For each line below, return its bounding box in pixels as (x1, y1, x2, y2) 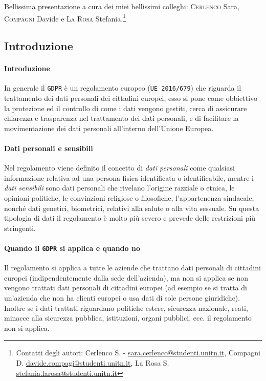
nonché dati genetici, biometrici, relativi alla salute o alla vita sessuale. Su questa (4, 202, 259, 213)
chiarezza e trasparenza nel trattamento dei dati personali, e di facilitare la (4, 113, 239, 123)
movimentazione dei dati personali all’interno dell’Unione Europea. (4, 122, 214, 133)
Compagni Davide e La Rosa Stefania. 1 (4, 11, 126, 24)
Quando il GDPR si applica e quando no (4, 243, 140, 253)
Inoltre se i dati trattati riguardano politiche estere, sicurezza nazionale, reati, (4, 302, 248, 313)
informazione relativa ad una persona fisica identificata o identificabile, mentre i (4, 172, 254, 183)
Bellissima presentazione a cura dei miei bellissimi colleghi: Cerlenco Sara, (4, 1, 239, 11)
